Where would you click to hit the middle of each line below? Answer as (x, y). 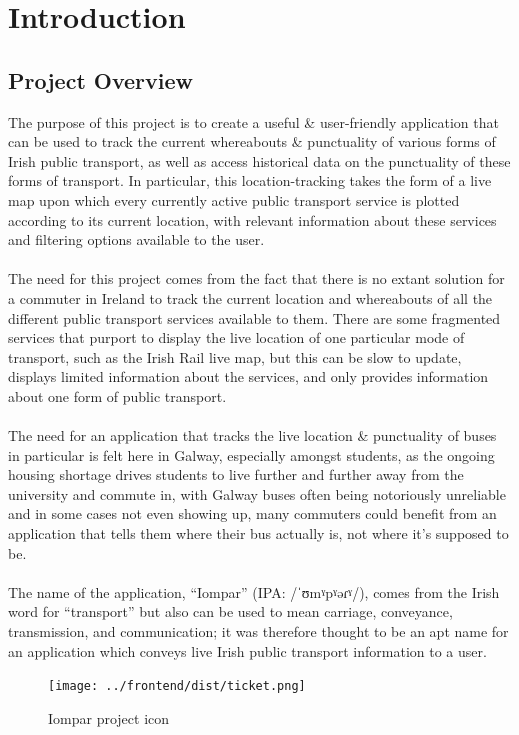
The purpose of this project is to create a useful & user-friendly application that (253, 121)
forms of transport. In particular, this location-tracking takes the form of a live (250, 180)
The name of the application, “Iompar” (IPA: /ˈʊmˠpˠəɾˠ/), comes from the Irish (254, 591)
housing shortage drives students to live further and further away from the (236, 474)
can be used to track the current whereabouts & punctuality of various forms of (252, 141)
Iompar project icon (109, 717)
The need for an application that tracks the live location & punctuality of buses (252, 435)
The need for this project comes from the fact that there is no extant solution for (256, 278)
